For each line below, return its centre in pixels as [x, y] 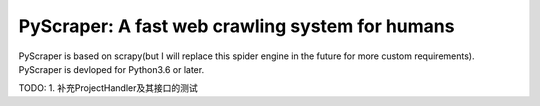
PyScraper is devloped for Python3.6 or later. [111, 69]
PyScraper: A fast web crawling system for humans [236, 26]
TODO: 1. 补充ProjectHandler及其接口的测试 [108, 88]
